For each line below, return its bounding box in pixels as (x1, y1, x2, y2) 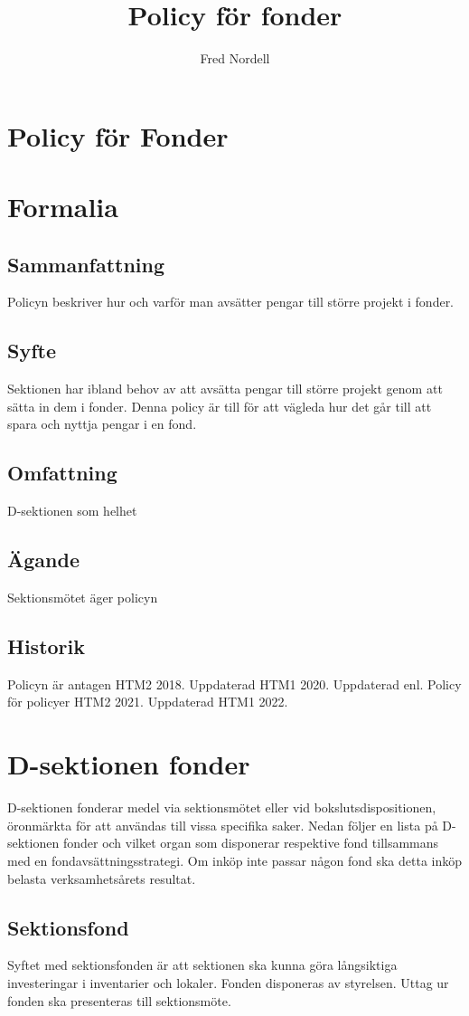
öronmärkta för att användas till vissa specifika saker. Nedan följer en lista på (7, 815, 438, 834)
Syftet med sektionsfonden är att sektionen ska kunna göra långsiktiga (7, 955, 398, 974)
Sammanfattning (7, 250, 165, 278)
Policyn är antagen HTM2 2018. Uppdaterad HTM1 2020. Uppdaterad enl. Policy (7, 674, 462, 693)
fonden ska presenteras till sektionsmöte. (7, 991, 231, 1010)
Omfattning (7, 459, 117, 487)
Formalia (7, 188, 118, 225)
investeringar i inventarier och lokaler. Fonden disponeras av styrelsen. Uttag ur (7, 973, 449, 992)
